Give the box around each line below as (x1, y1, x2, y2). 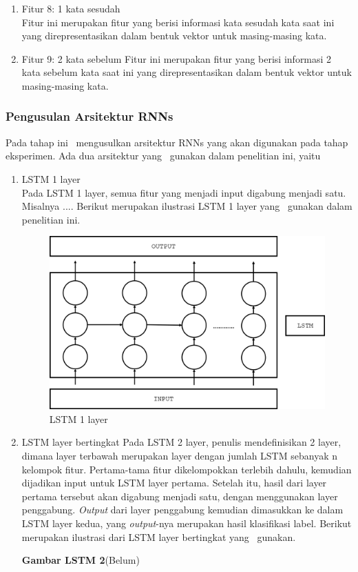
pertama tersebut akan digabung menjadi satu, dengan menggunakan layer (21, 489, 338, 503)
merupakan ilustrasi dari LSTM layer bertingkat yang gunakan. (21, 529, 296, 544)
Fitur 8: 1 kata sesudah (21, 1, 120, 15)
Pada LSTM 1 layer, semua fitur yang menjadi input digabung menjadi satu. (21, 185, 346, 199)
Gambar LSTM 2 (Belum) (21, 553, 140, 567)
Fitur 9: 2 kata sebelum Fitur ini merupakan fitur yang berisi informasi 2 (21, 51, 332, 66)
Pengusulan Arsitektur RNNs (6, 108, 173, 125)
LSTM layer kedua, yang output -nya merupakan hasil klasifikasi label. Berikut (21, 516, 352, 530)
